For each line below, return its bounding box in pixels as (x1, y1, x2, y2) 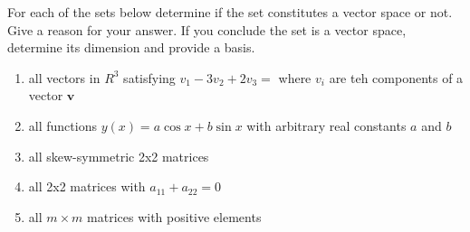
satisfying (123, 68, 176, 87)
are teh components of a (329, 68, 464, 87)
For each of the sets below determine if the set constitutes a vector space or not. (7, 3, 453, 21)
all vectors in (28, 68, 101, 87)
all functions (28, 116, 97, 135)
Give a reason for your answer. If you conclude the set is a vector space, (7, 20, 407, 39)
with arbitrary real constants (246, 116, 407, 135)
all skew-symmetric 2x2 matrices (28, 146, 209, 165)
